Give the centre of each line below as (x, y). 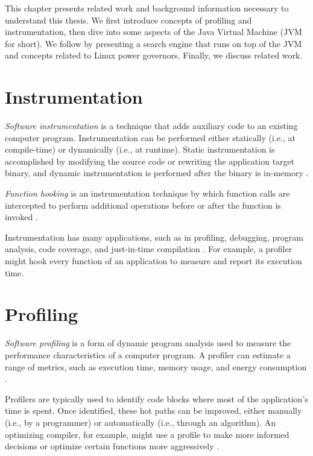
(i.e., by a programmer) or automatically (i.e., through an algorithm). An (141, 422)
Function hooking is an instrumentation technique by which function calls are (147, 193)
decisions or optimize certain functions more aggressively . (112, 446)
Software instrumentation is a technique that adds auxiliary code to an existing (151, 126)
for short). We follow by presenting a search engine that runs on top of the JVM (153, 43)
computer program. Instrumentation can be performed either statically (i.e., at (150, 137)
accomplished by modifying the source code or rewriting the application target (150, 161)
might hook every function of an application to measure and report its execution (153, 261)
